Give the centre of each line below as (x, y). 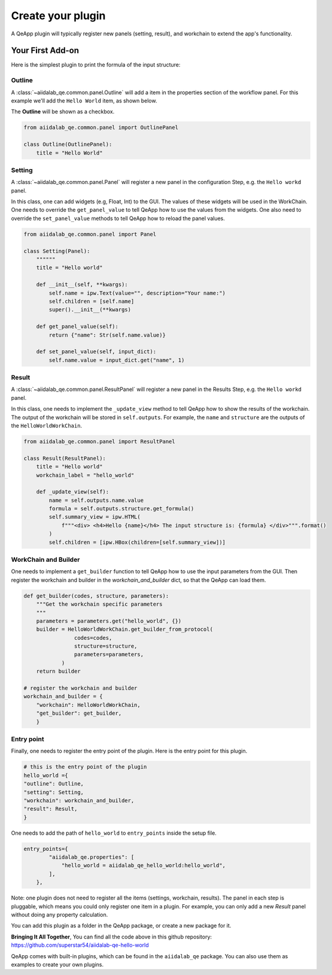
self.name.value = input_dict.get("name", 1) (117, 360)
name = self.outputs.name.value (96, 500)
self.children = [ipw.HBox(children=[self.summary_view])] (137, 542)
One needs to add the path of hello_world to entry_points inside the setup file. (114, 833)
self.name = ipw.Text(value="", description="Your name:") (137, 293)
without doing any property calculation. (60, 914)
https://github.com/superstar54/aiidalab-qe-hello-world (80, 945)
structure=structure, (106, 646)
